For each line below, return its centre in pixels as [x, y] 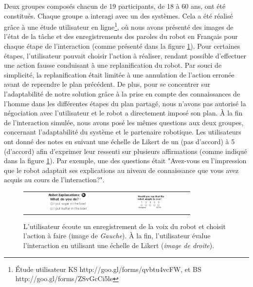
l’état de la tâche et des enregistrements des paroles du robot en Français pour [121, 36]
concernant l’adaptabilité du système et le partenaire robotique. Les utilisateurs [123, 132]
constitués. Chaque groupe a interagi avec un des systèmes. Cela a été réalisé [118, 15]
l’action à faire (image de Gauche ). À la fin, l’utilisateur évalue [117, 236]
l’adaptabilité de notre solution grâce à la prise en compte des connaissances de [122, 94]
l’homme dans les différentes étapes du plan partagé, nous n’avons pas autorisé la [125, 103]
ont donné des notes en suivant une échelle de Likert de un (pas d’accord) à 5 [119, 141]
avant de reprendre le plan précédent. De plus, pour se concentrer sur [107, 84]
